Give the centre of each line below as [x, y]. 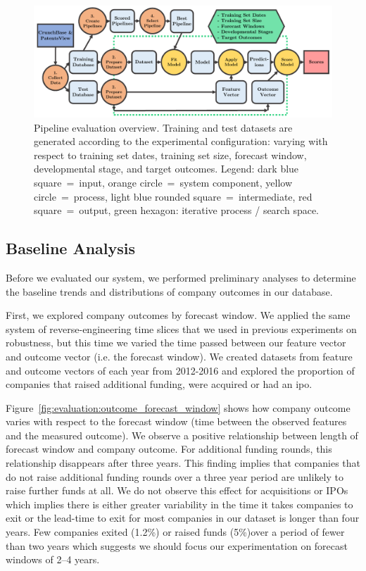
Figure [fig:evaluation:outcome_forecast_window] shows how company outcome [178, 407]
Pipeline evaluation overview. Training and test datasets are [163, 127]
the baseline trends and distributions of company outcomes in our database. [169, 291]
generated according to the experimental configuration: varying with [181, 141]
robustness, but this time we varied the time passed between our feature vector [176, 343]
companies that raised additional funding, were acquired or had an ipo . [159, 384]
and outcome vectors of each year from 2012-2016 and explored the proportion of [180, 370]
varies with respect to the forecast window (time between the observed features [176, 421]
